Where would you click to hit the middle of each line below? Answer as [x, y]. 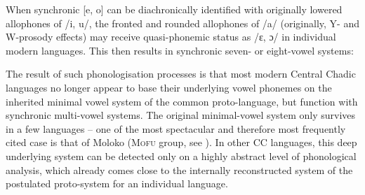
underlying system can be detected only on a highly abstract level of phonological [181, 156]
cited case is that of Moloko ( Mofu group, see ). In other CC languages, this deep [181, 142]
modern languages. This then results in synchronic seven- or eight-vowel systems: [180, 50]
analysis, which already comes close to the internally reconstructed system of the [179, 169]
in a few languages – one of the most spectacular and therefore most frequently [176, 128]
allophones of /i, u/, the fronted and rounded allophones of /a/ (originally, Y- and [182, 23]
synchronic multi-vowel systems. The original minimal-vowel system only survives [181, 115]
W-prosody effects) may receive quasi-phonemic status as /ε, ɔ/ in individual [171, 37]
